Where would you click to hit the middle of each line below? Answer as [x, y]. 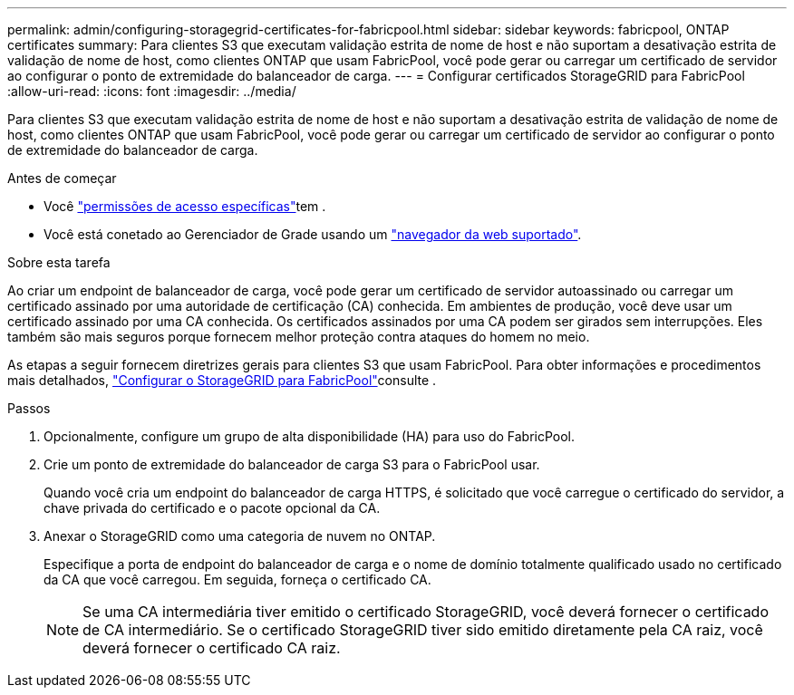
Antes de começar [62, 178]
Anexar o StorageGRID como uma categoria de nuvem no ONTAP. [240, 536]
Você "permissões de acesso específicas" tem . [185, 206]
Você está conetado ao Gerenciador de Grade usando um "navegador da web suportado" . [313, 234]
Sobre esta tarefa [59, 262]
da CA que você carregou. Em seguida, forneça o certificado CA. [237, 579]
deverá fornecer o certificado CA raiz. [212, 648]
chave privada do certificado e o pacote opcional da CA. [212, 508]
